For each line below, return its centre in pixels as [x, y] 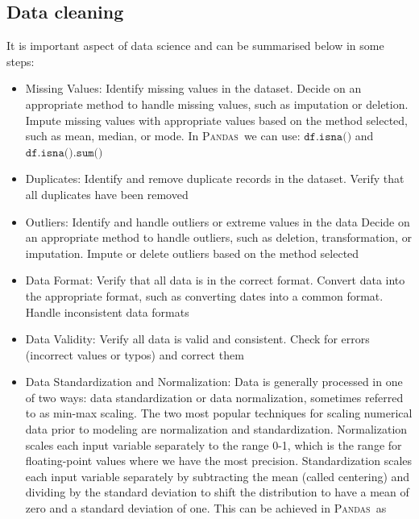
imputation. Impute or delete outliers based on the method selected [192, 253]
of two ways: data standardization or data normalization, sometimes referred [214, 397]
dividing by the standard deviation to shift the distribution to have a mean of [217, 492]
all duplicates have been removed [107, 194]
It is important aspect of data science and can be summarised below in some [195, 46]
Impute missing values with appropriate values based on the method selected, [216, 120]
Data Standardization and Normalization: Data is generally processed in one [214, 382]
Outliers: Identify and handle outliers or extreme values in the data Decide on [218, 221]
